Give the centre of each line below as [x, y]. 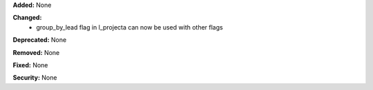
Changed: [27, 18]
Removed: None [36, 52]
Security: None [35, 78]
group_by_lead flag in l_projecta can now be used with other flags [130, 27]
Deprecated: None [40, 40]
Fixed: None [30, 65]
